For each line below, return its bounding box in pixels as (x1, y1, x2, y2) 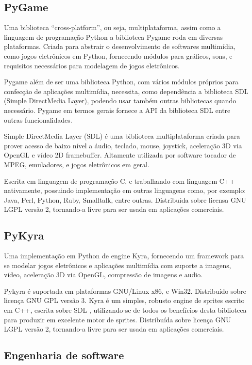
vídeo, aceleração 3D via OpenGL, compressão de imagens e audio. (4, 270, 203, 280)
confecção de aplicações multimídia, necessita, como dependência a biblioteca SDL (4, 86, 249, 96)
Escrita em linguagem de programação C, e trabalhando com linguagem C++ (4, 175, 235, 186)
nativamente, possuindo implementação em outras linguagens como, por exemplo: (4, 185, 246, 195)
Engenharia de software (4, 348, 124, 363)
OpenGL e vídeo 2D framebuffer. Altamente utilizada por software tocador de (4, 150, 236, 160)
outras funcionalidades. (4, 114, 72, 125)
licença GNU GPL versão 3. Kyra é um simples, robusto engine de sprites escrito (4, 295, 245, 305)
